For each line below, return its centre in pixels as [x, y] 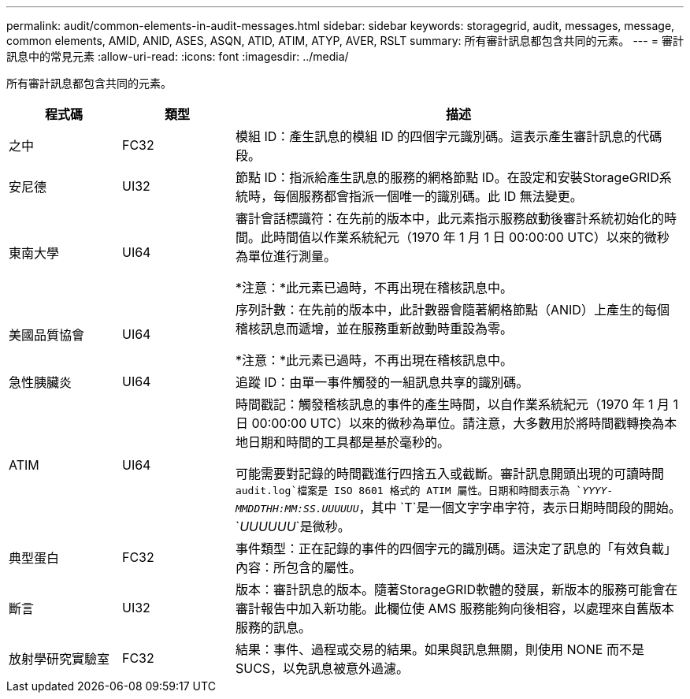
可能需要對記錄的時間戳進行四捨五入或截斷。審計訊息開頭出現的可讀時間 [449, 474]
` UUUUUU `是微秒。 [293, 526]
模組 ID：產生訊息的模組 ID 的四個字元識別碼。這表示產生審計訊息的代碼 [449, 136]
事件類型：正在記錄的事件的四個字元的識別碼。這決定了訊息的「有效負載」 [456, 548]
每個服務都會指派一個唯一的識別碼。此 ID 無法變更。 [428, 196]
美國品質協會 [47, 335]
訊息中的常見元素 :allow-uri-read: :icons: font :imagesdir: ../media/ [178, 56]
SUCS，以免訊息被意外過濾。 [322, 668]
